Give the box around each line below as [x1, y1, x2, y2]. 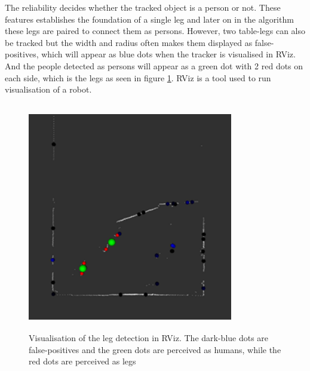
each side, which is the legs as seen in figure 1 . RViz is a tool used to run [5, 71, 271, 84]
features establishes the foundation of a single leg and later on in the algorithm [5, 13, 294, 25]
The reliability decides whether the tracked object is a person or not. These [5, 1, 281, 13]
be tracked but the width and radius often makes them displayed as [5, 36, 253, 48]
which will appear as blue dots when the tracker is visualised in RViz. [41, 48, 296, 60]
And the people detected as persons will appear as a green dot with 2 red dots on [5, 59, 303, 72]
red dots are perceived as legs [29, 355, 136, 367]
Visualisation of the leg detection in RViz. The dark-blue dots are [29, 332, 269, 344]
